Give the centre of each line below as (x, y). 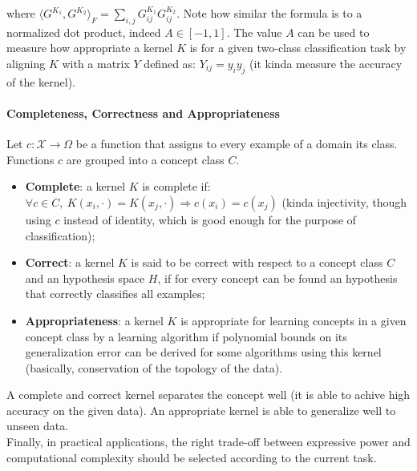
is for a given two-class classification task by (298, 48)
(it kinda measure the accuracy (326, 63)
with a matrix (96, 63)
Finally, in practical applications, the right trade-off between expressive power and (208, 442)
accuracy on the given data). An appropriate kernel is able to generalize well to (201, 410)
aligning (26, 63)
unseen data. (38, 426)
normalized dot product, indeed (84, 32)
